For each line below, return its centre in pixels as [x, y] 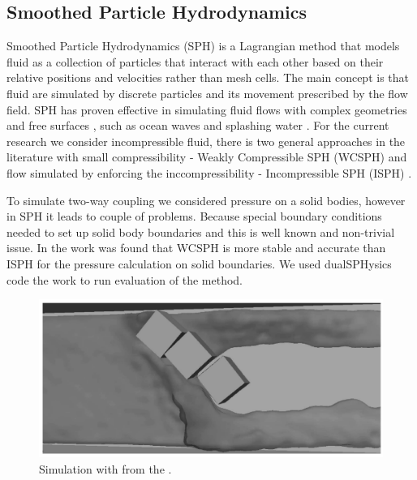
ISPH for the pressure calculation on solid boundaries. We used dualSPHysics [199, 263]
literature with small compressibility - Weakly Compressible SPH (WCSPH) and [207, 157]
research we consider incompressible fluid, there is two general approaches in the [206, 141]
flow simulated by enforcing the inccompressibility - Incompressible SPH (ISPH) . [209, 172]
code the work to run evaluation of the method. [125, 279]
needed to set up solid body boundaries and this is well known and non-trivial [201, 231]
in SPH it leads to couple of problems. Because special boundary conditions [194, 216]
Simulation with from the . [105, 469]
